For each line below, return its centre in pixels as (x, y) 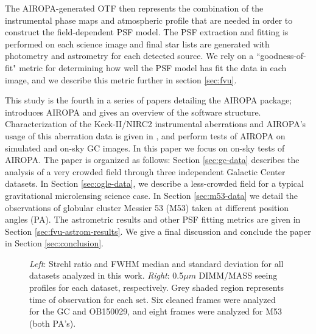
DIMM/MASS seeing (238, 275)
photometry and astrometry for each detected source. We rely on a (129, 56)
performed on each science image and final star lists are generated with (137, 43)
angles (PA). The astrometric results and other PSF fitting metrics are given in (153, 219)
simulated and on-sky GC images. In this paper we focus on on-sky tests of (145, 148)
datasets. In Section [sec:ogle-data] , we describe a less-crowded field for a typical (154, 183)
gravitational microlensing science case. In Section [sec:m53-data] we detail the (152, 195)
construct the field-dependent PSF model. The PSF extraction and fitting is (147, 32)
